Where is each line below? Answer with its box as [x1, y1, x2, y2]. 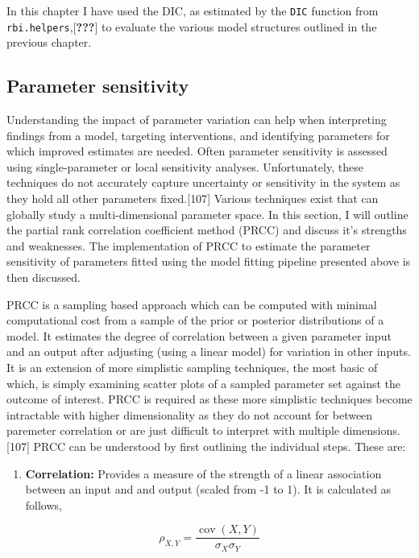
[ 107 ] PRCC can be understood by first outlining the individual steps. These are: [6, 437, 406, 454]
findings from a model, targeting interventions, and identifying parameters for [6, 126, 390, 143]
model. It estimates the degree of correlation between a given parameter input [6, 327, 392, 344]
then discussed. [6, 269, 81, 286]
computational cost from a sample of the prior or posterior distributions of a [6, 312, 384, 329]
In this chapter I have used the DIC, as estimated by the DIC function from [6, 2, 379, 19]
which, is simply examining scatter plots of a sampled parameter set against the [6, 374, 401, 391]
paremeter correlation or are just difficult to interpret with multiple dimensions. [6, 422, 400, 439]
